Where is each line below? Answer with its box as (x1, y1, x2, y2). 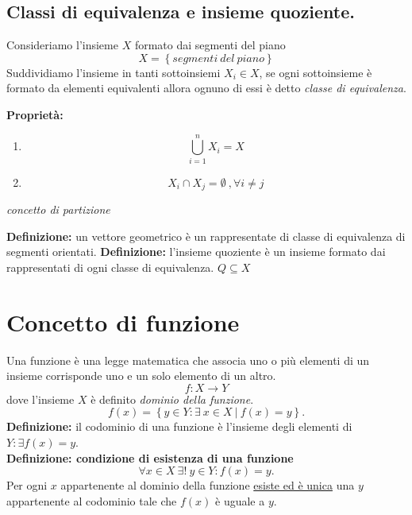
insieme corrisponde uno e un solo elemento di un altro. (6, 367, 276, 384)
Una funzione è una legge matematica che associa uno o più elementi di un (6, 351, 370, 368)
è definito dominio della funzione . (90, 390, 254, 407)
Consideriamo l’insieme (6, 37, 118, 53)
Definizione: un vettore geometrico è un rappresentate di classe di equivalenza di (6, 227, 406, 244)
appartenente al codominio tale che (6, 492, 177, 509)
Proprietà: (6, 106, 64, 122)
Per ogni (6, 477, 48, 494)
